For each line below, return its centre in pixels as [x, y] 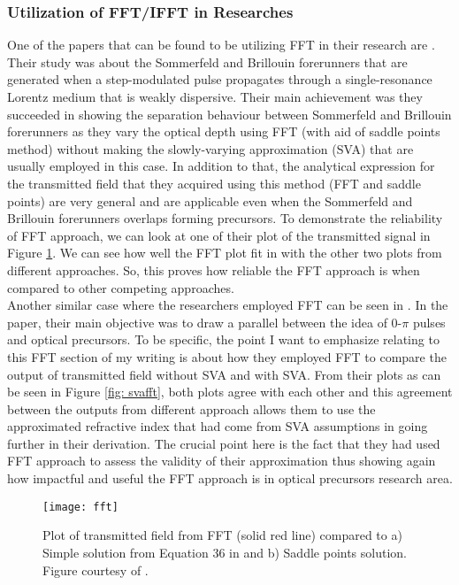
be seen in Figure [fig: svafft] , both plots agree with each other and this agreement [230, 392]
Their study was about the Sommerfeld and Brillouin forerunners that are [207, 62]
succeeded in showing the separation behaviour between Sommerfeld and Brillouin [229, 114]
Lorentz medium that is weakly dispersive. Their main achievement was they [215, 96]
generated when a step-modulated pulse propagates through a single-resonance [220, 79]
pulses [429, 322]
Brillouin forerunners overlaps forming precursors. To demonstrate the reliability [225, 218]
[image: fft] [80, 507]
